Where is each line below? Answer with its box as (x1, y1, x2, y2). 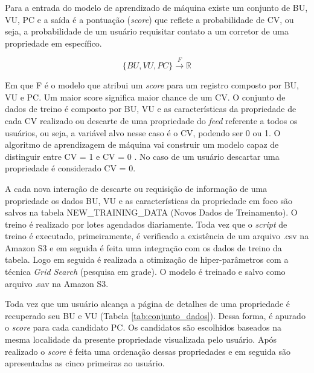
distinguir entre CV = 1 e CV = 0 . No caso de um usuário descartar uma (5, 150, 280, 162)
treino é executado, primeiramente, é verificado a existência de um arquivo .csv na (5, 229, 309, 242)
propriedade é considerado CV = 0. (5, 162, 136, 174)
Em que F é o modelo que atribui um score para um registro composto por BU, (5, 79, 299, 91)
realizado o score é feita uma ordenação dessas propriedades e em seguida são (5, 345, 290, 357)
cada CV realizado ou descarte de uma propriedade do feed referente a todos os (5, 114, 298, 127)
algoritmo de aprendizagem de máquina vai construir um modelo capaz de (5, 138, 279, 151)
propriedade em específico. (5, 36, 102, 49)
